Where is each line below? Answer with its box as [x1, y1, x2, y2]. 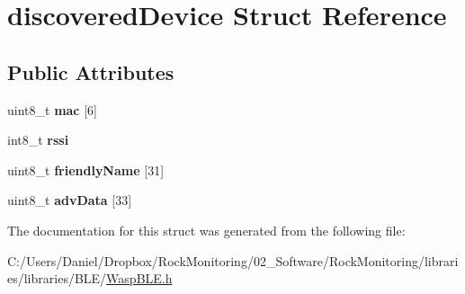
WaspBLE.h [106, 269, 173, 288]
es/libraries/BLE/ [7, 269, 107, 288]
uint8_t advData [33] [7, 191, 132, 209]
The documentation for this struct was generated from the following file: [7, 220, 406, 239]
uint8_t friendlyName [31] [7, 160, 165, 179]
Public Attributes [7, 58, 174, 85]
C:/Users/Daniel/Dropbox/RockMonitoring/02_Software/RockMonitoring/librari [7, 251, 459, 270]
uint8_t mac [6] [7, 100, 97, 119]
